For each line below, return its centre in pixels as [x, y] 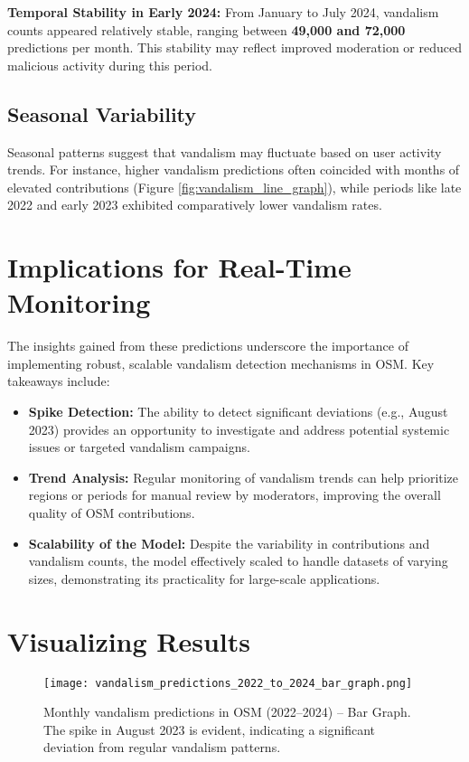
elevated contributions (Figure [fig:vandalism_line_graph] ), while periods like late [234, 187]
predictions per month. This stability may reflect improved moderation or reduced [234, 47]
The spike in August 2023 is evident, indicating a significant [210, 729]
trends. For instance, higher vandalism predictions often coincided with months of [234, 169]
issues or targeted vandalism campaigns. [139, 447]
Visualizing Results [129, 640]
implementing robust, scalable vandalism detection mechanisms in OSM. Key [221, 363]
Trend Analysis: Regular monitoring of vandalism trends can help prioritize [244, 477]
